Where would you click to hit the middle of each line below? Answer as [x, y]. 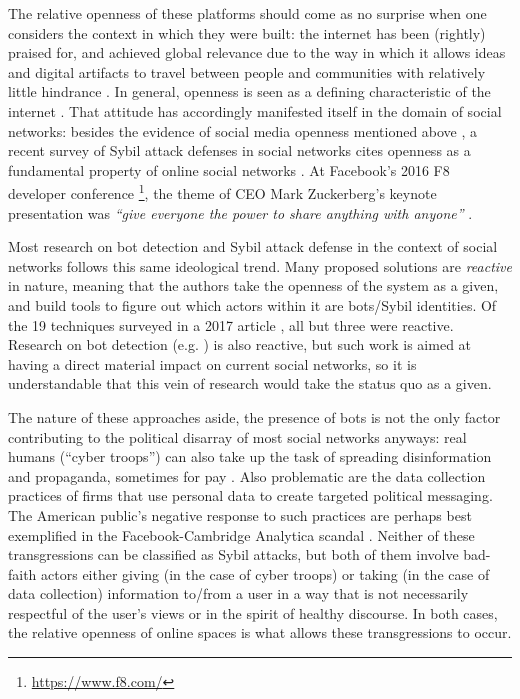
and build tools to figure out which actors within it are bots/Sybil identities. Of [252, 304]
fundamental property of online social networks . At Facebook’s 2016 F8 [229, 169]
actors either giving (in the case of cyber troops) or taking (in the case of [265, 573]
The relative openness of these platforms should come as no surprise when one [247, 13]
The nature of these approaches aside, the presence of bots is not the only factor [254, 416]
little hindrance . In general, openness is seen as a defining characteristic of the [249, 91]
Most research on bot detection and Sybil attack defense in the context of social [253, 246]
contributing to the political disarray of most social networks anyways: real [237, 436]
